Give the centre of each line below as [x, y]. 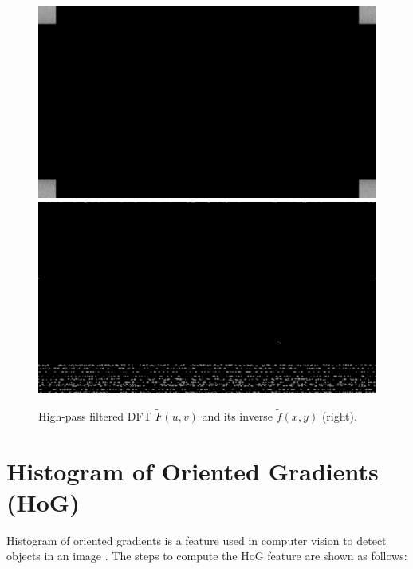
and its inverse [238, 415]
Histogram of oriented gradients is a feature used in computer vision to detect [197, 540]
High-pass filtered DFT [95, 415]
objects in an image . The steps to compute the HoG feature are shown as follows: [207, 556]
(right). [339, 415]
